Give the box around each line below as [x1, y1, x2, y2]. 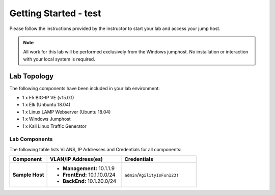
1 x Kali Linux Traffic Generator [22, 123, 87, 129]
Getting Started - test [9, 8, 101, 19]
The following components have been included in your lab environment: [9, 85, 160, 91]
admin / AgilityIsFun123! [124, 171, 179, 178]
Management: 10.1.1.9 [62, 165, 115, 172]
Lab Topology [9, 72, 54, 80]
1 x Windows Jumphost [22, 116, 71, 122]
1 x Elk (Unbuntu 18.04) [22, 102, 71, 108]
